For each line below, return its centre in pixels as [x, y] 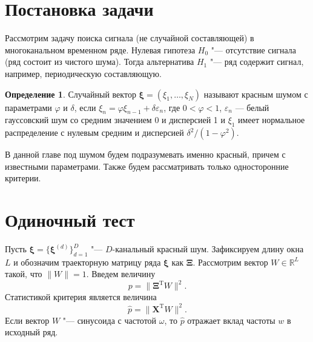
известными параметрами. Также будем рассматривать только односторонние [147, 166]
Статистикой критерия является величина [81, 297]
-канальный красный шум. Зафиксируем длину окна [208, 249]
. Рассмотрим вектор [230, 262]
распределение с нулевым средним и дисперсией [94, 132]
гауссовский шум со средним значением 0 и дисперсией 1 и [115, 120]
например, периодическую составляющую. [83, 73]
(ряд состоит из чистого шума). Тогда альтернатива [100, 62]
